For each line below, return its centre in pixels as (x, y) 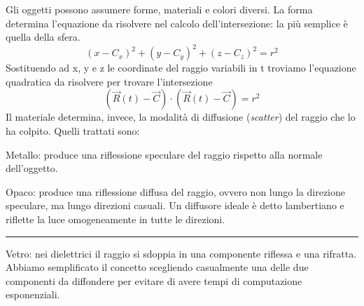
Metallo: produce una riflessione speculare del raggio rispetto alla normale (164, 154)
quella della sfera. (43, 37)
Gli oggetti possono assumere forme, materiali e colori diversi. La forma (159, 9)
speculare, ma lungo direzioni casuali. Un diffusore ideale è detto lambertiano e (175, 205)
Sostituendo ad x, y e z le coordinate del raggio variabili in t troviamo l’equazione (181, 68)
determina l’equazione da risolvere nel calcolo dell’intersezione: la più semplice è (177, 23)
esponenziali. (33, 294)
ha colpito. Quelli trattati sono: (73, 131)
